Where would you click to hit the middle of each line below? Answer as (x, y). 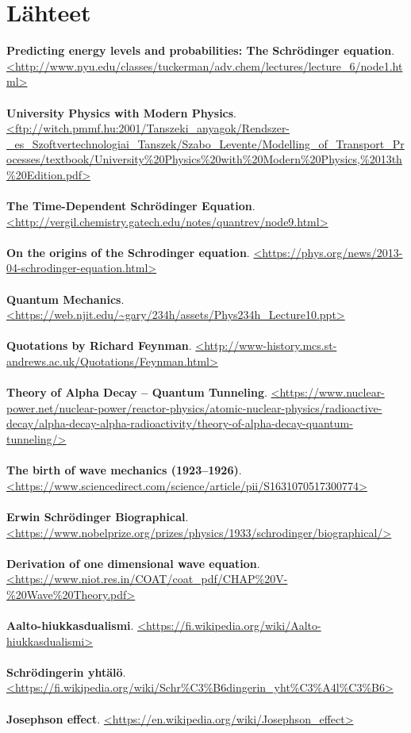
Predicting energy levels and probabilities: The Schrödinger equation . (201, 50)
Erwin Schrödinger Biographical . (98, 516)
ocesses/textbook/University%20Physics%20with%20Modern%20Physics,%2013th (204, 159)
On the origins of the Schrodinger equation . (128, 252)
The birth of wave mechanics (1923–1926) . (124, 470)
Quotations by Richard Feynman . (99, 345)
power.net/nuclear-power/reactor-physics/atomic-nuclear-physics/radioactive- (194, 407)
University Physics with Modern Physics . (122, 112)
